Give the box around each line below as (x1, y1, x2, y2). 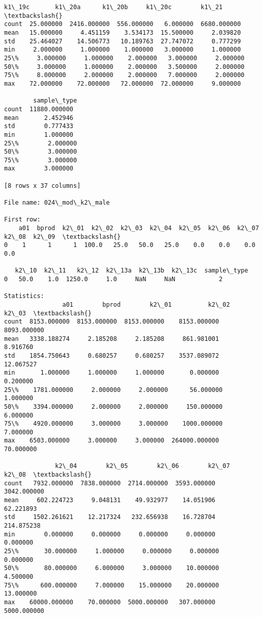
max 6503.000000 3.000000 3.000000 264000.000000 (4, 437, 219, 445)
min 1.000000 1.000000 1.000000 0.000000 (4, 369, 219, 377)
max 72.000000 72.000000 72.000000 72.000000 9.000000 (4, 80, 241, 87)
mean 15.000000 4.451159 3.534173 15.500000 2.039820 (4, 29, 241, 36)
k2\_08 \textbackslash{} (4, 471, 92, 479)
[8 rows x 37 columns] (4, 182, 81, 189)
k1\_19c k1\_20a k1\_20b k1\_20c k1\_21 (4, 4, 223, 11)
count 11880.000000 (4, 105, 74, 113)
